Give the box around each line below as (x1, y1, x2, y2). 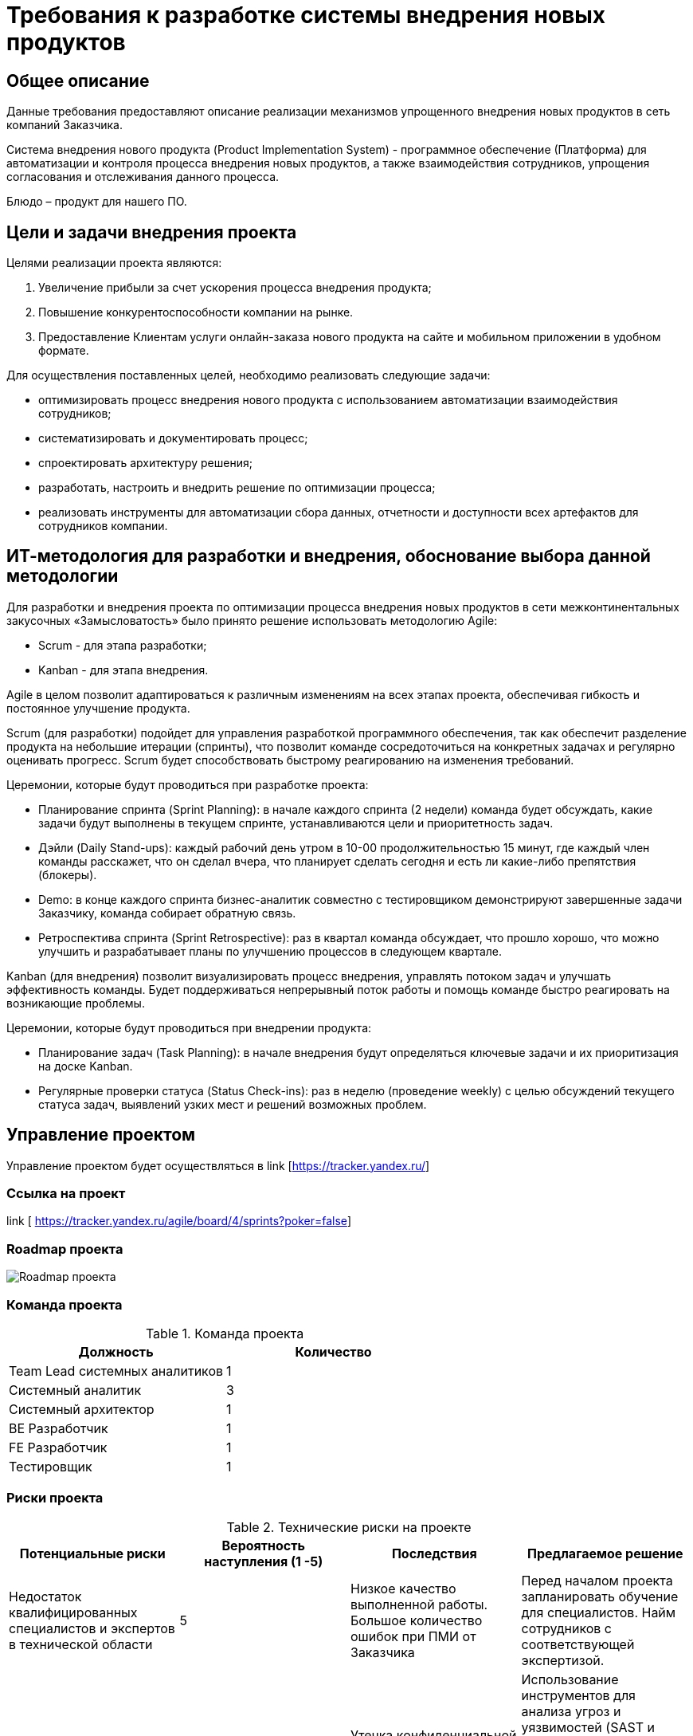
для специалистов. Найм (521, 1604, 676, 1620)
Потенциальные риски (19, 1545, 166, 1561)
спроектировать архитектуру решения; (38, 456, 253, 470)
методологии (6, 566, 119, 587)
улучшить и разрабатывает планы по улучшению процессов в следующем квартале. (38, 944, 503, 958)
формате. (38, 344, 89, 358)
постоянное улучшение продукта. (6, 701, 190, 715)
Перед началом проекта (521, 1572, 673, 1589)
